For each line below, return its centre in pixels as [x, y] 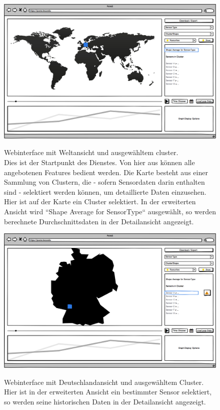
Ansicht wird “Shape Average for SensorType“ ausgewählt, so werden [110, 212]
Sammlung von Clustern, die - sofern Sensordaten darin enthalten [104, 182]
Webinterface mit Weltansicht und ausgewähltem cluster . [91, 152]
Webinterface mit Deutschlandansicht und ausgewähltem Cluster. [104, 382]
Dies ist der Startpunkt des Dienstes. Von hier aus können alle [99, 162]
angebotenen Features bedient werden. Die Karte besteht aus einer [106, 172]
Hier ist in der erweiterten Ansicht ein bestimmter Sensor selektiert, [108, 392]
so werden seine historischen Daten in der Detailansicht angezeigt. [105, 401]
